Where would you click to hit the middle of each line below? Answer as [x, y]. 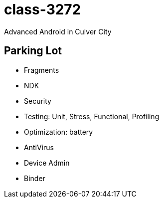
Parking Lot [33, 51]
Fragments [42, 70]
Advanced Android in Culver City [58, 31]
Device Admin [47, 163]
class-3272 [43, 9]
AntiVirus [39, 147]
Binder [35, 178]
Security [38, 101]
